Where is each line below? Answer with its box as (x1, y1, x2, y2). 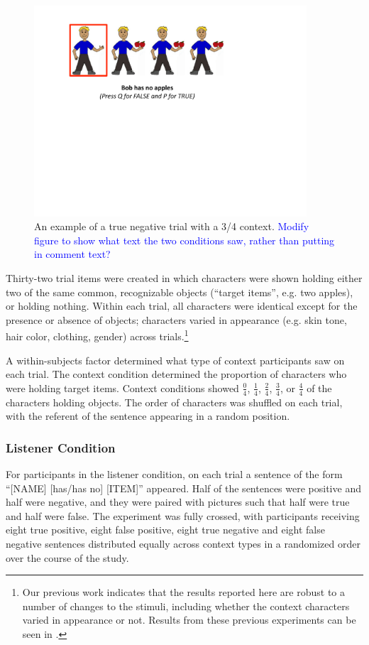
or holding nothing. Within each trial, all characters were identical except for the (6, 298, 358, 313)
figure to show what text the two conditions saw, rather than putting (34, 232, 335, 247)
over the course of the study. (6, 550, 129, 565)
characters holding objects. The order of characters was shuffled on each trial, (6, 394, 343, 409)
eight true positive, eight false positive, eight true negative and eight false (6, 522, 325, 537)
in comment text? (34, 246, 111, 261)
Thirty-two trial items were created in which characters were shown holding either (6, 271, 363, 285)
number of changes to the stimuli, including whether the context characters (22, 598, 350, 613)
